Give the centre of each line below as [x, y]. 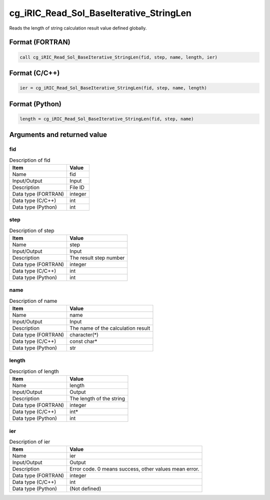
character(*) [84, 335]
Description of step [32, 230]
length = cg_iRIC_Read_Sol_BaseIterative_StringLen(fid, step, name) [107, 119]
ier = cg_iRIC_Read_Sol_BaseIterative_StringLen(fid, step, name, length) [113, 88]
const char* [83, 341]
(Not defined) [85, 489]
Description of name [33, 301]
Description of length [34, 371]
